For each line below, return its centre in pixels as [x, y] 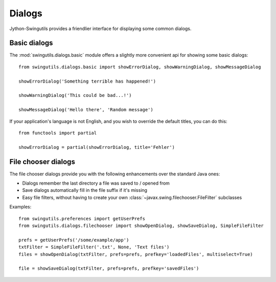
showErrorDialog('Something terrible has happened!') [87, 81]
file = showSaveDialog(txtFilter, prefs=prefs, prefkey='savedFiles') [109, 268]
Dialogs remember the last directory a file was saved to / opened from [96, 183]
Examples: [20, 207]
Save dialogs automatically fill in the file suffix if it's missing [85, 190]
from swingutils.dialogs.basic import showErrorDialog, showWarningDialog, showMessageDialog [140, 67]
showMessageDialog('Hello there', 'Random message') [86, 110]
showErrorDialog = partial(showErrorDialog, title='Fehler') [97, 147]
